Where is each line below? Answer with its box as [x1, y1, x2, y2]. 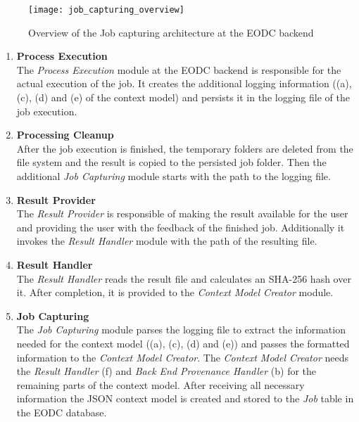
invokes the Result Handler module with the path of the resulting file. [16, 234, 317, 248]
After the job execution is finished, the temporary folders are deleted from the [16, 141, 353, 155]
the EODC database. [16, 404, 107, 419]
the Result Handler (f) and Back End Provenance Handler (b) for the [16, 364, 317, 378]
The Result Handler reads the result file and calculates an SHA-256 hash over [16, 271, 351, 286]
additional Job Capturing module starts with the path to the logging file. [16, 169, 331, 183]
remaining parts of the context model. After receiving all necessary [16, 377, 305, 392]
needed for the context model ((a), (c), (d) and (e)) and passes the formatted [16, 335, 350, 350]
